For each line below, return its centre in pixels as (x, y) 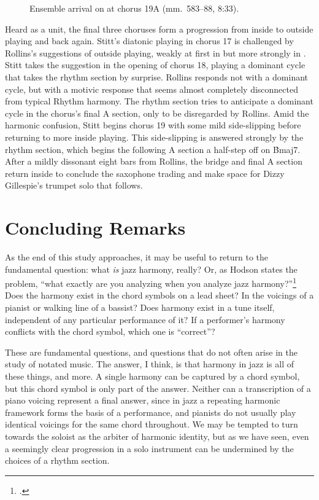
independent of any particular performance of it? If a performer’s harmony (145, 319)
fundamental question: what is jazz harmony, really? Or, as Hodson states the (151, 269)
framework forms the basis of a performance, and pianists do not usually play (151, 412)
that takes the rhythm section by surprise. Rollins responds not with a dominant (157, 76)
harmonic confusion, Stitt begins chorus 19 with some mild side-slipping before (153, 125)
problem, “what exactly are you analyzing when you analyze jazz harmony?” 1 (151, 282)
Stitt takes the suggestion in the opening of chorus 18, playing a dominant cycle (155, 65)
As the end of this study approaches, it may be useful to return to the (137, 257)
